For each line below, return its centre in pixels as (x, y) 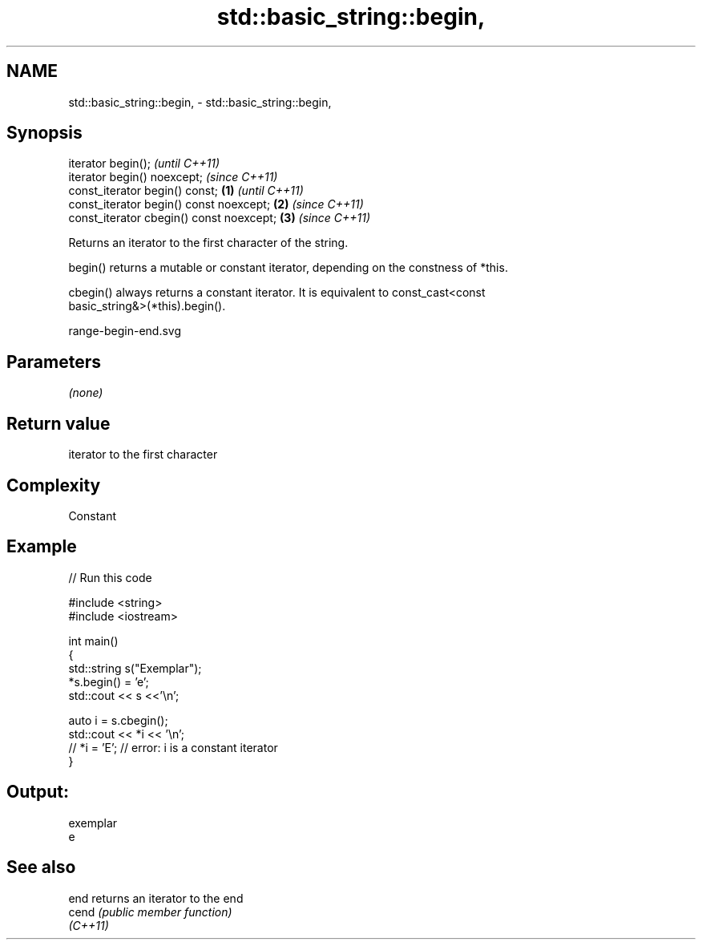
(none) (86, 393)
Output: (38, 792)
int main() (93, 641)
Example (42, 547)
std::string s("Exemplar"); (135, 668)
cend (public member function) (150, 912)
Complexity (54, 485)
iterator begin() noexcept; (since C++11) (173, 177)
